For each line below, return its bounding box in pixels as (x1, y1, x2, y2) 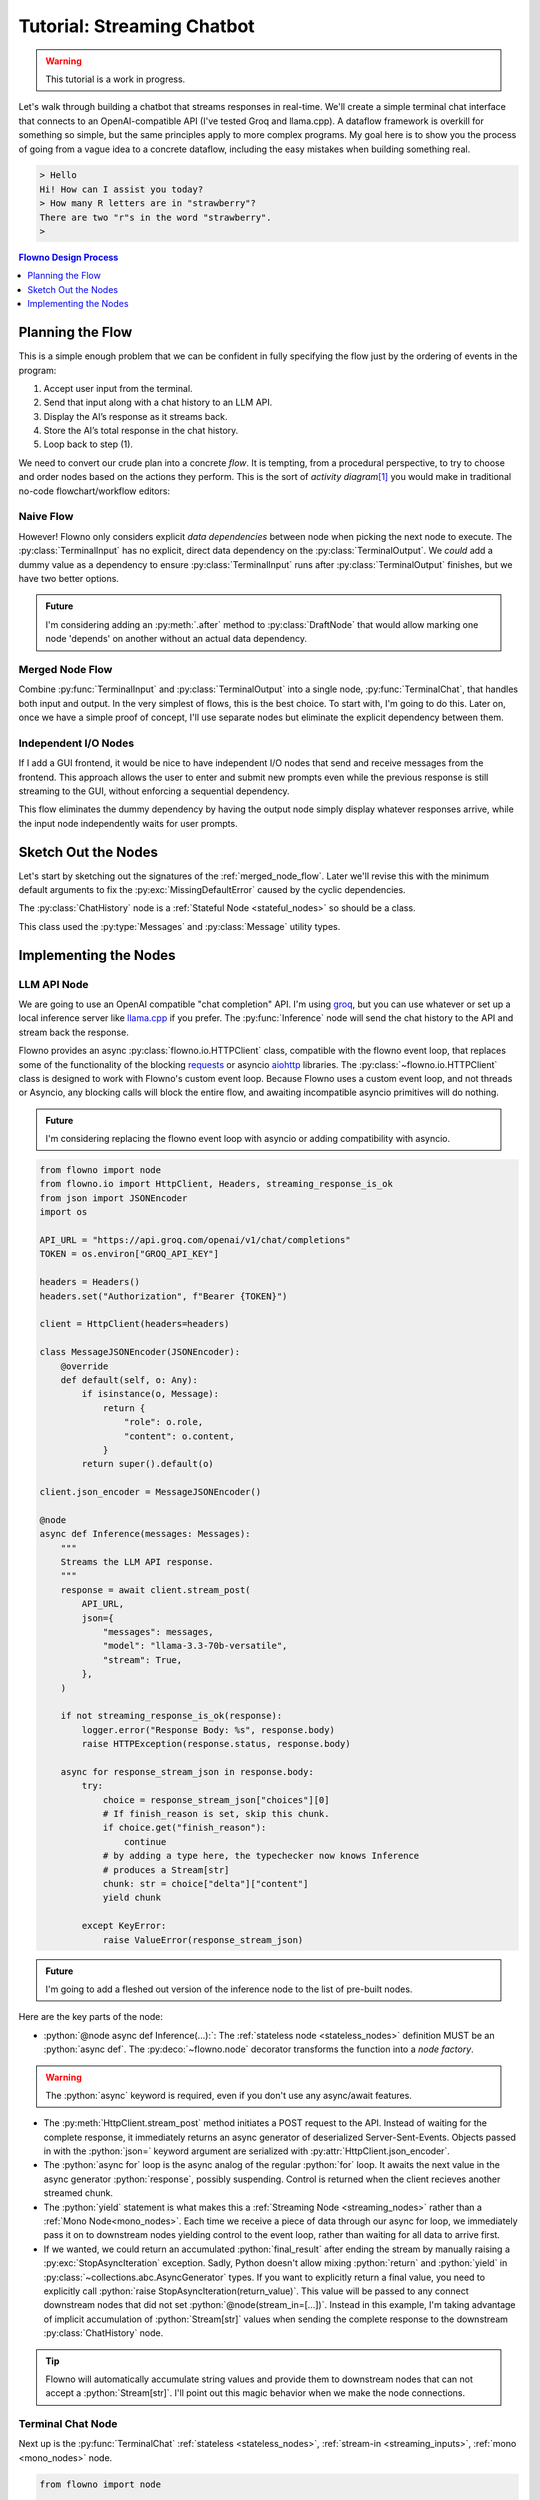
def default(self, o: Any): (60, 1374, 199, 1385)
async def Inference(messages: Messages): (39, 1528, 251, 1540)
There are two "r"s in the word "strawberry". (39, 211, 272, 223)
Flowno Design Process (18, 251, 119, 264)
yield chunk (102, 1892, 162, 1904)
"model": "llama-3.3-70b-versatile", (102, 1640, 288, 1652)
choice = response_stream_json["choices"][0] (102, 1794, 330, 1805)
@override (60, 1360, 109, 1372)
